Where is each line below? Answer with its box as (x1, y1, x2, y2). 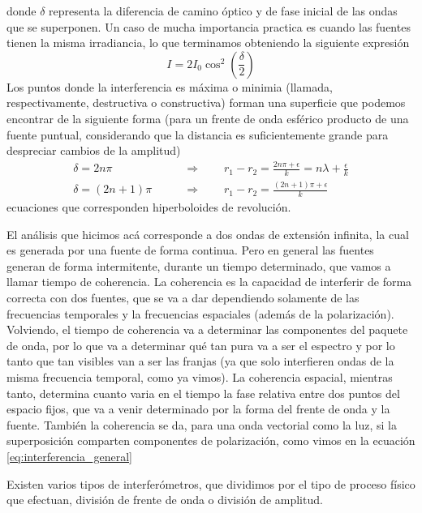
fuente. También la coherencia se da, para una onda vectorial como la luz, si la (6, 416, 397, 433)
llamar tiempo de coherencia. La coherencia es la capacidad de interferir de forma (6, 273, 412, 290)
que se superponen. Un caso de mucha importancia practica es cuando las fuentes (6, 18, 411, 35)
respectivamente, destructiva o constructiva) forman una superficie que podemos (6, 94, 406, 111)
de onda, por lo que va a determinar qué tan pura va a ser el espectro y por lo (6, 336, 395, 353)
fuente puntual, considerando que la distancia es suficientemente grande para (6, 126, 389, 143)
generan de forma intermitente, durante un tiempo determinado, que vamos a (6, 257, 391, 274)
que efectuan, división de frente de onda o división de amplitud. (6, 491, 323, 508)
